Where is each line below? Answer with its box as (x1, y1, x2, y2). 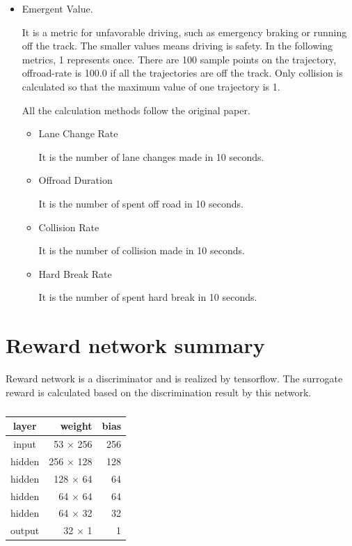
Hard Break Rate (38, 266, 112, 281)
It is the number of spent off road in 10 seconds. (38, 196, 243, 210)
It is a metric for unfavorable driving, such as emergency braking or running (22, 24, 347, 39)
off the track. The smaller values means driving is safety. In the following (22, 38, 333, 53)
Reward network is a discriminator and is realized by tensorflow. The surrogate (6, 371, 343, 386)
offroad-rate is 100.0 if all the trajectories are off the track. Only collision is (22, 65, 343, 80)
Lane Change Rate (38, 126, 118, 141)
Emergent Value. (22, 1, 93, 15)
